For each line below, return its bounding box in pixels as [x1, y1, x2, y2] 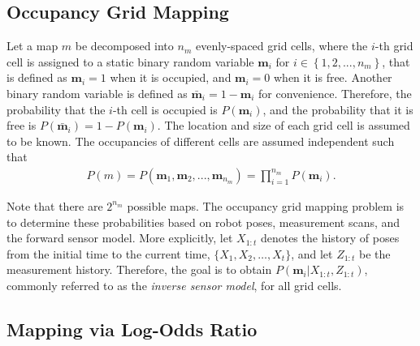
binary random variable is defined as [6, 84, 188, 101]
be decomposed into [75, 37, 174, 54]
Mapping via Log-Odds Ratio [6, 316, 258, 341]
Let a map [6, 37, 58, 54]
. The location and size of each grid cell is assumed [157, 117, 410, 134]
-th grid [375, 37, 414, 54]
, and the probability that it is [262, 100, 414, 117]
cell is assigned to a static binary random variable [6, 53, 254, 70]
